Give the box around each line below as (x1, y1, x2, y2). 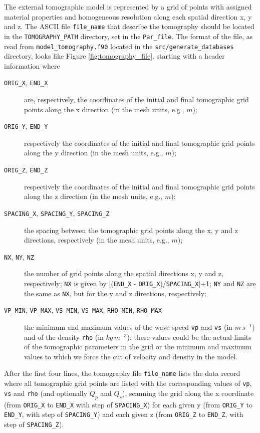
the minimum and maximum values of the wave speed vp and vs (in (24, 321, 233, 332)
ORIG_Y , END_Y (4, 121, 48, 131)
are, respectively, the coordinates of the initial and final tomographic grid (24, 94, 249, 104)
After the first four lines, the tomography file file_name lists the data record (4, 368, 240, 378)
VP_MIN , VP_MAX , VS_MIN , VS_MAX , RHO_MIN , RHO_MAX (4, 305, 162, 315)
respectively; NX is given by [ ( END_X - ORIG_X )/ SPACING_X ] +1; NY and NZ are (24, 278, 256, 288)
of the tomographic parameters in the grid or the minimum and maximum (24, 341, 252, 352)
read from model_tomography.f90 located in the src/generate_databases (4, 41, 234, 51)
